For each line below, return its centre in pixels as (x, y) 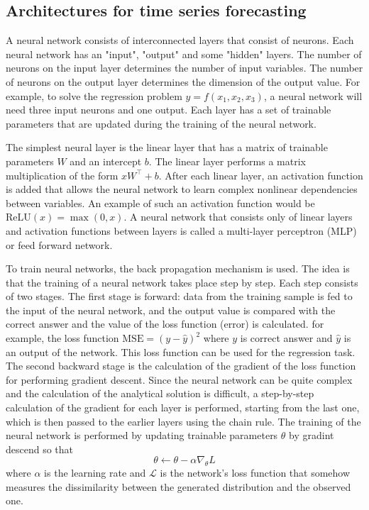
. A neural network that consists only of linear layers (238, 217)
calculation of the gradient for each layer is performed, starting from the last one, (183, 408)
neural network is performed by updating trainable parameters (142, 435)
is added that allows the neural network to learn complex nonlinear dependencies (182, 189)
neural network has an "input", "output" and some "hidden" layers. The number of (184, 54)
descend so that (40, 449)
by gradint (312, 435)
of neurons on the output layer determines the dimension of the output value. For (183, 81)
